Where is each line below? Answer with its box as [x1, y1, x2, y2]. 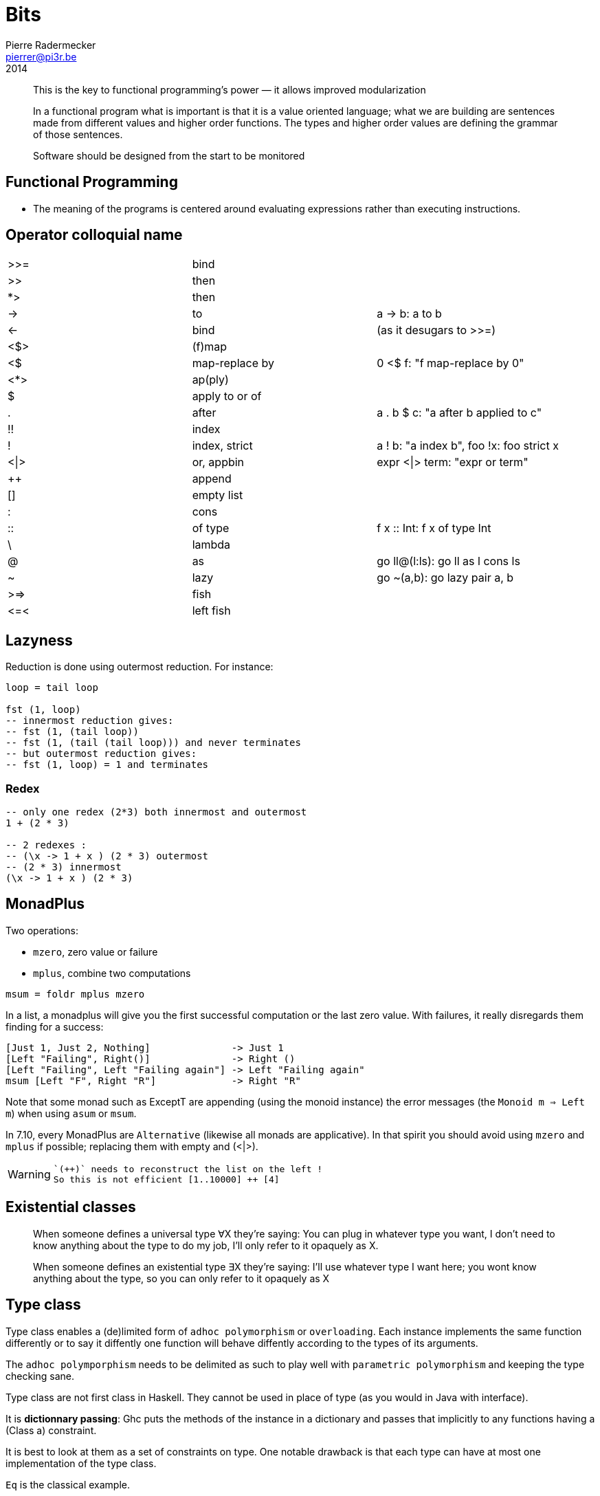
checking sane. [5, 1369, 75, 1382]
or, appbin [192, 455, 245, 470]
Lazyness [5, 631, 73, 649]
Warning [8, 1167, 51, 1181]
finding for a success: [5, 1020, 104, 1033]
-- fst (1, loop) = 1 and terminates [5, 759, 209, 771]
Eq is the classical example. [5, 1478, 130, 1490]
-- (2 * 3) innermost [5, 861, 122, 873]
